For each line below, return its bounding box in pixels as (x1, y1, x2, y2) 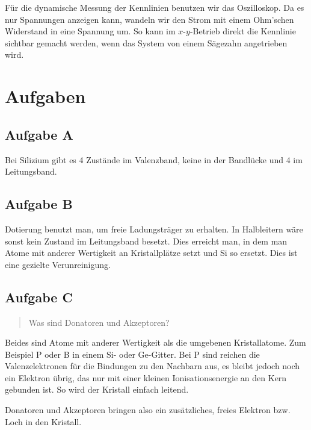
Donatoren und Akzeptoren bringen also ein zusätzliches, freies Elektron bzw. (5, 404, 291, 416)
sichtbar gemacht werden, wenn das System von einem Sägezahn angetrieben (5, 36, 288, 49)
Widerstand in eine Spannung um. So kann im (5, 25, 176, 37)
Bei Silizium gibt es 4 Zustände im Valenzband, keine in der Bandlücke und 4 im (5, 153, 303, 166)
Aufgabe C (5, 287, 73, 306)
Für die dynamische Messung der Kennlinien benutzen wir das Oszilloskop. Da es (5, 1, 304, 13)
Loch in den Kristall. (5, 415, 82, 428)
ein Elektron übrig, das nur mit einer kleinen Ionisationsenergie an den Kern (5, 371, 287, 384)
